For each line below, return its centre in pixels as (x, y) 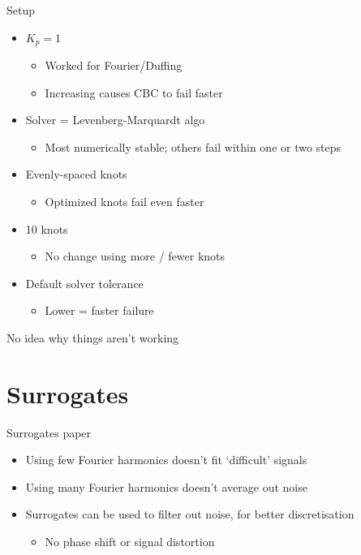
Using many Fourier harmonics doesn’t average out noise (166, 486)
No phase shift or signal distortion (130, 542)
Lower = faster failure (99, 310)
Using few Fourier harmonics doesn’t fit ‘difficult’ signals (166, 460)
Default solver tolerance (84, 283)
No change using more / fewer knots (135, 256)
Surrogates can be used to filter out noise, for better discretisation (190, 514)
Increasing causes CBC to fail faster (134, 92)
